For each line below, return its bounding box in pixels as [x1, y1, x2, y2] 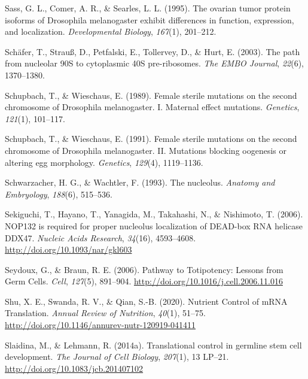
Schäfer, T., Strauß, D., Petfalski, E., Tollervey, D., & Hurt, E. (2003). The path [5, 45, 300, 57]
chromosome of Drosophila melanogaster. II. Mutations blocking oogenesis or [5, 144, 286, 156]
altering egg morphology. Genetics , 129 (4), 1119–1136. [5, 156, 203, 168]
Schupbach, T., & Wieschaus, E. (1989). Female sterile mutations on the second [5, 89, 297, 101]
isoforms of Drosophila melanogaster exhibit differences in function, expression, [5, 13, 294, 26]
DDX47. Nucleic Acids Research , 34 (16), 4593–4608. [5, 231, 196, 244]
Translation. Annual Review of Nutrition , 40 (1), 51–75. [5, 307, 206, 319]
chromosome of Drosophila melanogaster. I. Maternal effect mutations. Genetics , [5, 101, 300, 113]
